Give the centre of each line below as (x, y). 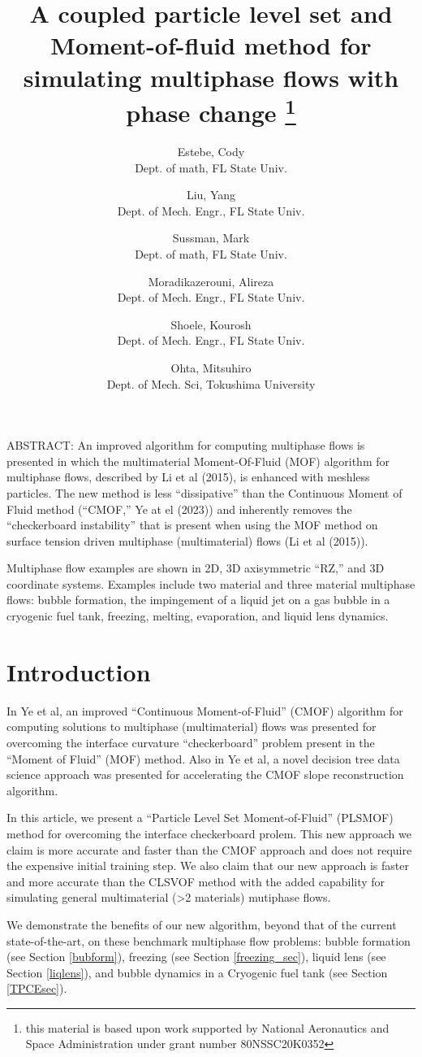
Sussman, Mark (211, 238)
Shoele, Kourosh (211, 324)
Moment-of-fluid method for (211, 45)
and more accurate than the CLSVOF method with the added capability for (196, 881)
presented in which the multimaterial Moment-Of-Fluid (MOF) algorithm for (198, 461)
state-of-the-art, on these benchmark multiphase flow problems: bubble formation (209, 940)
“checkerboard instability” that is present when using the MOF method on (192, 525)
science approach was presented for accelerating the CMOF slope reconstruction (205, 774)
